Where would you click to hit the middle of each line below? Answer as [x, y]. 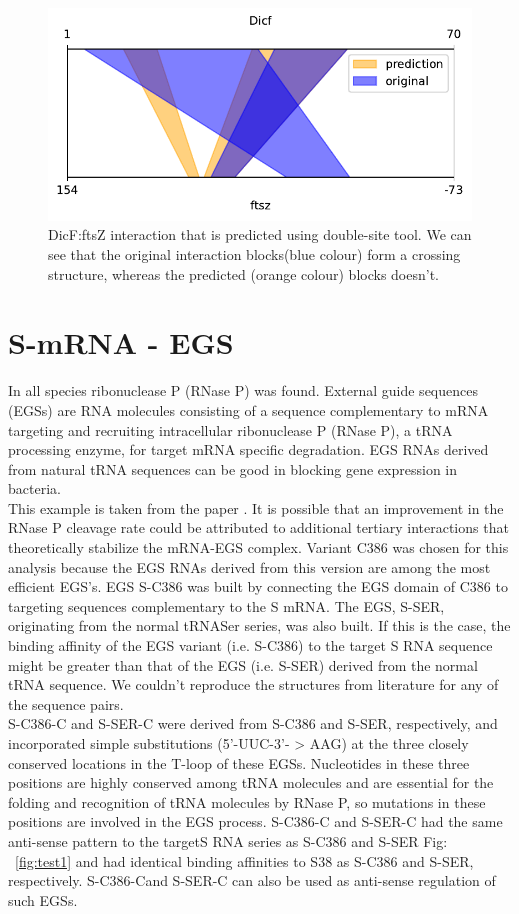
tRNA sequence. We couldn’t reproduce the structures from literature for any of [253, 684]
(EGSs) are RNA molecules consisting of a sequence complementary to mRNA [248, 409]
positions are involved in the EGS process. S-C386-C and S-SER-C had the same [255, 821]
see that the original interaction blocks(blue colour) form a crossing [254, 254]
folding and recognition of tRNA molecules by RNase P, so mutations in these [247, 801]
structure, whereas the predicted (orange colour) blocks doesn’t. [243, 273]
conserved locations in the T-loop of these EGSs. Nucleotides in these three [239, 762]
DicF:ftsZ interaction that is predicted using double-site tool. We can [260, 234]
